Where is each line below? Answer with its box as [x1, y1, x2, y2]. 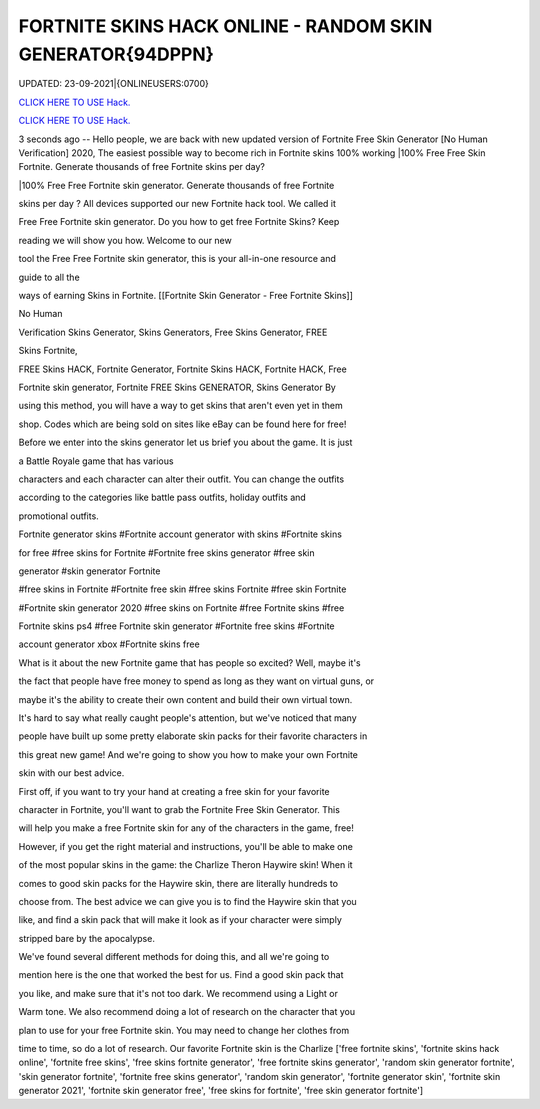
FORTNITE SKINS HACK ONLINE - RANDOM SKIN [18, 15, 433, 37]
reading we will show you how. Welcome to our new [18, 234, 232, 246]
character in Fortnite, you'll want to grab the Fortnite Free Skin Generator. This [18, 803, 340, 815]
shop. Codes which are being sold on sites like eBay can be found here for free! [18, 418, 347, 430]
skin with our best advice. [18, 767, 125, 779]
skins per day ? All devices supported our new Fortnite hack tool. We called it [18, 198, 337, 210]
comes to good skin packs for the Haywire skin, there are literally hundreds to [18, 877, 339, 889]
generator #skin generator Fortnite [18, 565, 161, 577]
